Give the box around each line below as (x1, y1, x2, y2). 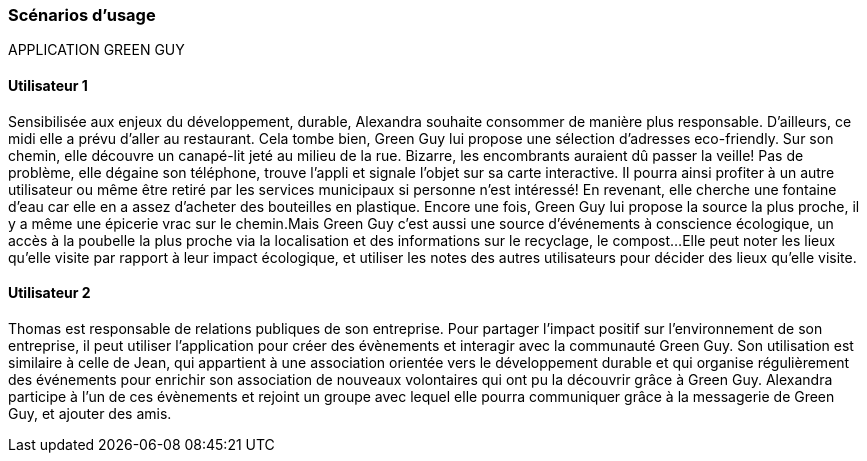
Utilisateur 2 (8, 284, 91, 302)
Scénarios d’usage (8, 5, 156, 25)
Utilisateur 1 (8, 76, 88, 94)
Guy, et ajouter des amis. (8, 404, 172, 422)
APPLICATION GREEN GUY (8, 41, 185, 59)
